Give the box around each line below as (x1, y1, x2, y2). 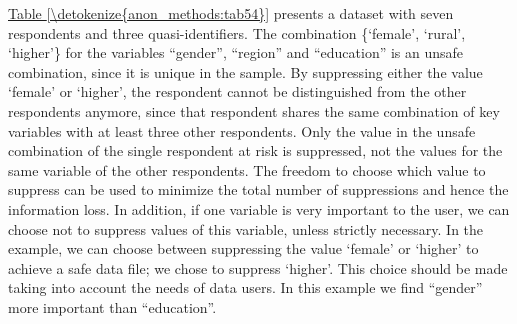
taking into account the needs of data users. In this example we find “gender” (8, 277, 483, 298)
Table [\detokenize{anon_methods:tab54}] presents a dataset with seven (8, 3, 454, 23)
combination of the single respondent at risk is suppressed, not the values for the (8, 140, 503, 161)
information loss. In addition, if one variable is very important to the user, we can (8, 198, 510, 219)
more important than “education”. (8, 296, 217, 317)
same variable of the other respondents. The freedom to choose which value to (8, 159, 486, 180)
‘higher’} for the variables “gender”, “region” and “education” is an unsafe (8, 42, 464, 63)
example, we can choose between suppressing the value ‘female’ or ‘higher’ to (8, 238, 479, 259)
